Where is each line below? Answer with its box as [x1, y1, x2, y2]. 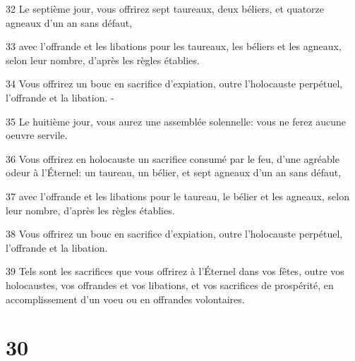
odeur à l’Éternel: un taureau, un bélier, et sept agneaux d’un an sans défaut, [6, 165, 342, 180]
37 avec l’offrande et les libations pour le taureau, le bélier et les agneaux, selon [6, 188, 349, 203]
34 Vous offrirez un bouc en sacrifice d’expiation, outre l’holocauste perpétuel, [6, 76, 343, 91]
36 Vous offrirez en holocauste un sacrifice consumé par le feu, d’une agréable [6, 151, 339, 166]
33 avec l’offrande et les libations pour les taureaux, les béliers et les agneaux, [6, 39, 342, 54]
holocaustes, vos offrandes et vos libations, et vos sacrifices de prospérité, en [6, 277, 334, 292]
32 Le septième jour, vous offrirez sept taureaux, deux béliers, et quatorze [6, 1, 325, 16]
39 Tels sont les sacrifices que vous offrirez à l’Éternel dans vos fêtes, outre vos [6, 264, 344, 279]
